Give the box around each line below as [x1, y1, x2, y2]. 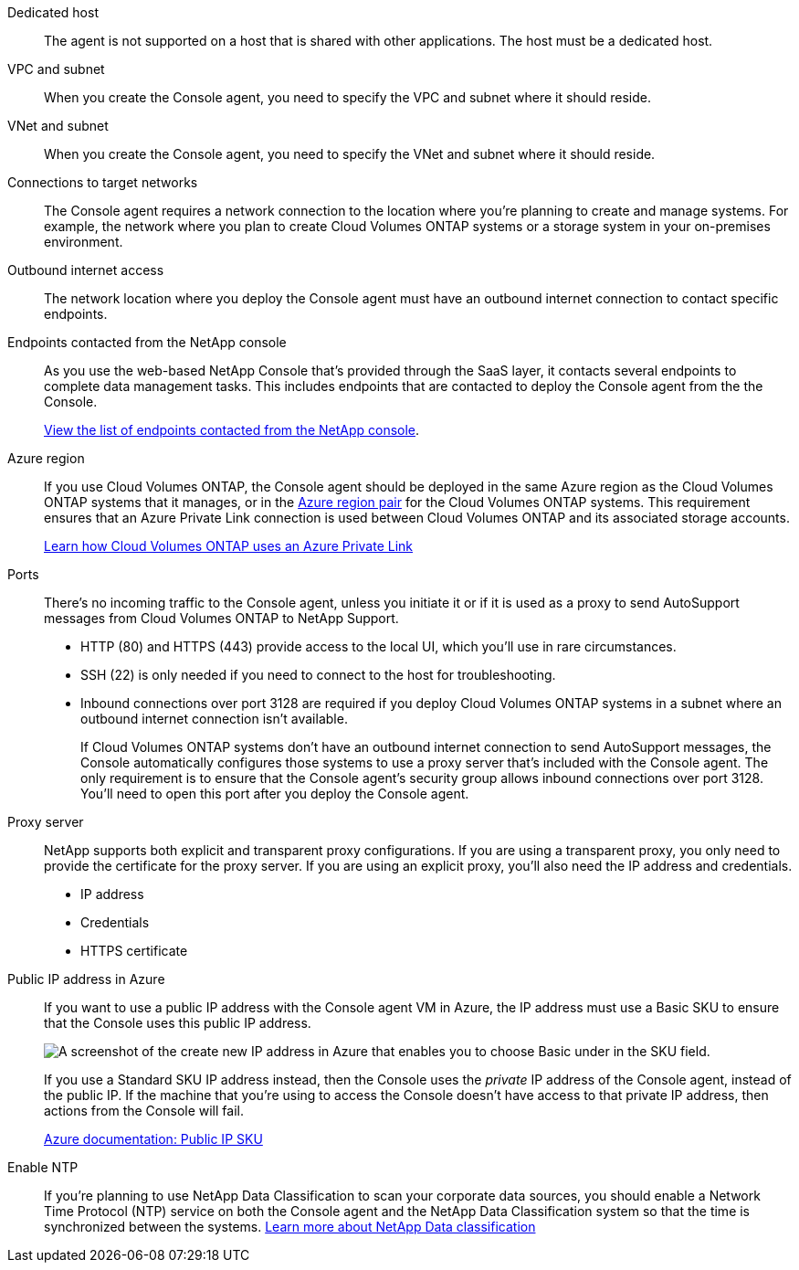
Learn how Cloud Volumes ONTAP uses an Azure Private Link [44, 538, 414, 554]
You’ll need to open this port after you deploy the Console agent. [80, 786, 469, 801]
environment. [44, 234, 123, 249]
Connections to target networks [7, 175, 198, 190]
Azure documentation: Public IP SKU [44, 1131, 263, 1147]
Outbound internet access [7, 262, 164, 278]
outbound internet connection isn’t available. [80, 711, 348, 726]
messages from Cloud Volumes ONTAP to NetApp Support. [44, 610, 399, 626]
